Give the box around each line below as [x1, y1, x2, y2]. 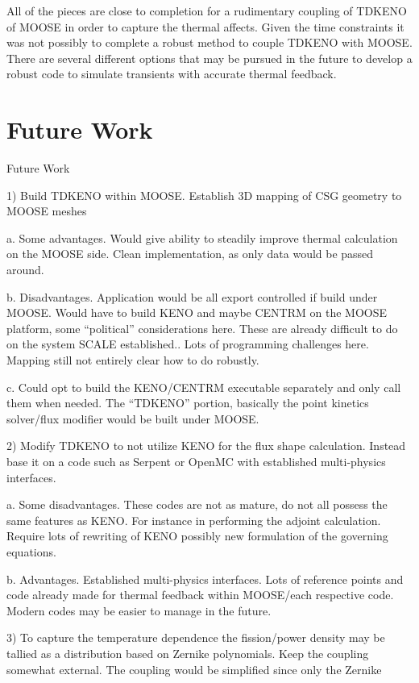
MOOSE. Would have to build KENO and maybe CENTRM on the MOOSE [6, 304, 387, 321]
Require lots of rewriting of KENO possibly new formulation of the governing [6, 527, 388, 544]
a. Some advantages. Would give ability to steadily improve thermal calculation [6, 229, 398, 246]
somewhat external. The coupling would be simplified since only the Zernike [6, 660, 382, 677]
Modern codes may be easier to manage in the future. [6, 602, 272, 618]
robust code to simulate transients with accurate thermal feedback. [6, 65, 337, 82]
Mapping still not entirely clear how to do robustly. [6, 352, 259, 369]
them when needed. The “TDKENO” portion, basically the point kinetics [6, 394, 369, 411]
